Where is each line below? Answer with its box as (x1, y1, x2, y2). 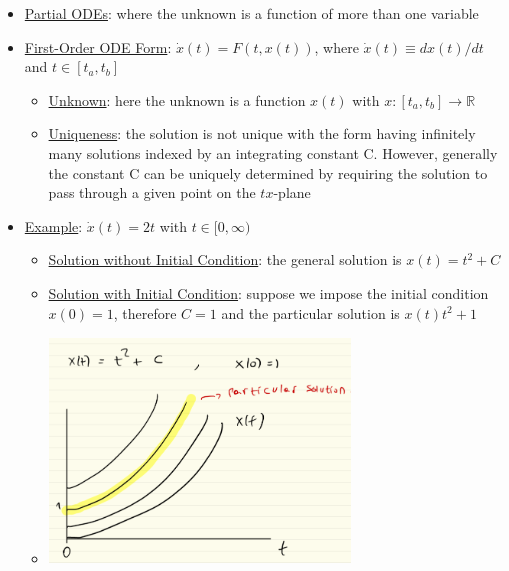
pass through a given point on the (48, 182, 256, 203)
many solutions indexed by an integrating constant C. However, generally (48, 142, 498, 163)
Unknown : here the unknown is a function (48, 89, 306, 110)
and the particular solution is (221, 302, 400, 323)
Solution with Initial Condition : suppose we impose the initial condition (48, 282, 489, 303)
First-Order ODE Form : (24, 36, 172, 57)
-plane (273, 182, 311, 203)
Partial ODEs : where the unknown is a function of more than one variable (24, 3, 479, 23)
